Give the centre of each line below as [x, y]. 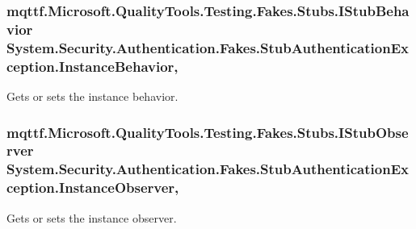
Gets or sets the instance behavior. [92, 96]
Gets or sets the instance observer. [92, 217]
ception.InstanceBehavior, [92, 66]
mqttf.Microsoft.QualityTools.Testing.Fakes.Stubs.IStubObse [208, 132]
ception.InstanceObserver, [93, 187]
